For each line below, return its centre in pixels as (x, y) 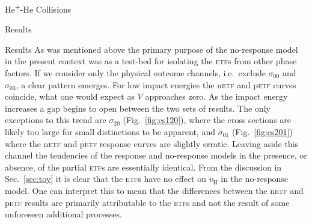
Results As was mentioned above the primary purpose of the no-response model (151, 49)
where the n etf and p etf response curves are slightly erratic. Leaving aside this (152, 143)
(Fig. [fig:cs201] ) (262, 132)
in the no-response (255, 179)
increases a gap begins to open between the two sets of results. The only (138, 108)
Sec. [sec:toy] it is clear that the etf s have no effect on (106, 179)
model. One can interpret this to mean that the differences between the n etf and (154, 190)
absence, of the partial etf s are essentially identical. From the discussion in (143, 167)
